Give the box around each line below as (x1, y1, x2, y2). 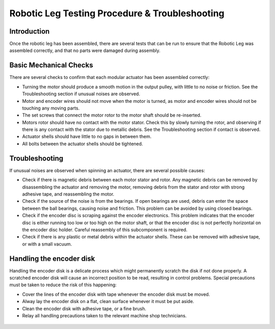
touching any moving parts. (22, 105, 80, 111)
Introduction (9, 27, 50, 36)
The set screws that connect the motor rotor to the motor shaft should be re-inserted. (22, 112, 202, 118)
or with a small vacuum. (22, 241, 72, 247)
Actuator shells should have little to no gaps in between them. (22, 133, 152, 140)
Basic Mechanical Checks (9, 61, 94, 70)
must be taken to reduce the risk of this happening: (9, 282, 117, 288)
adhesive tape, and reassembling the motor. (22, 191, 115, 197)
